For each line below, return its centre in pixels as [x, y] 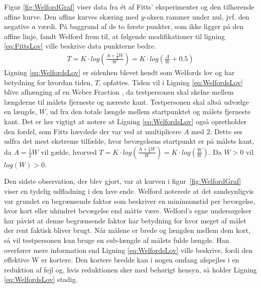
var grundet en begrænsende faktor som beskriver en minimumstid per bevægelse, [130, 201]
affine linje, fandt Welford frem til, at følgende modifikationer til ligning [115, 36]
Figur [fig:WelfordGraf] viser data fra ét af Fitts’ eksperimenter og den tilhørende [129, 7]
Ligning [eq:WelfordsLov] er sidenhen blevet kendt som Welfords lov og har [119, 72]
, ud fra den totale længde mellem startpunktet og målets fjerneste [148, 111]
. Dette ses [226, 131]
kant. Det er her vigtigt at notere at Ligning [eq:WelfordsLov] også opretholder [125, 121]
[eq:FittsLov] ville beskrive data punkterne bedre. [80, 46]
